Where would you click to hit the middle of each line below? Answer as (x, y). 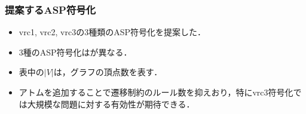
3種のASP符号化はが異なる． (75, 52)
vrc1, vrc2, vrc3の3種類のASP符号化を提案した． (112, 32)
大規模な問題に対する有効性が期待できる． (111, 104)
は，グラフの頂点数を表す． (108, 72)
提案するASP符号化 (51, 9)
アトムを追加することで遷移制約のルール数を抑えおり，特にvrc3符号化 (156, 92)
